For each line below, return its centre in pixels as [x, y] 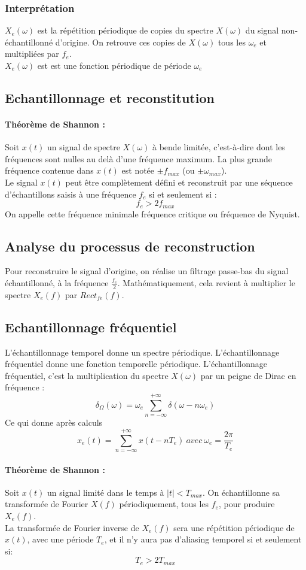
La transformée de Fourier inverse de [72, 527]
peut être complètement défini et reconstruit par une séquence [179, 182]
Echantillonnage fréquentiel [91, 327]
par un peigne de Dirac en [248, 375]
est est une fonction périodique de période [114, 65]
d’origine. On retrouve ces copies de [120, 42]
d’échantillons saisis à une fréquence [71, 194]
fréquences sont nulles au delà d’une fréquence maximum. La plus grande [139, 158]
